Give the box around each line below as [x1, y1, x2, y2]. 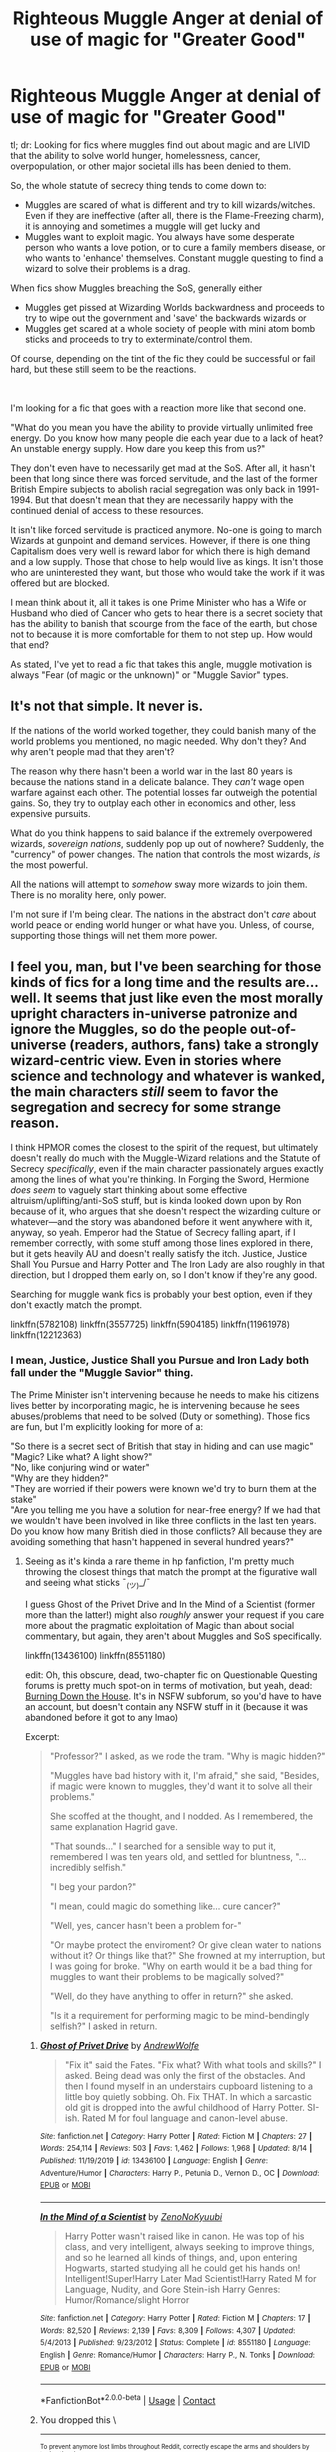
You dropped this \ [39, 2413, 117, 2426]
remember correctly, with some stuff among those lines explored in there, [10, 1237, 313, 1249]
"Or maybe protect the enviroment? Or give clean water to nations [49, 1938, 322, 1951]
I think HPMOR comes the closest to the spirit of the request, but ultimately [10, 1141, 319, 1153]
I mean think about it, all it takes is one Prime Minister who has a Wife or [10, 596, 307, 608]
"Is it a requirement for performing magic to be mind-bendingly [49, 2009, 310, 2021]
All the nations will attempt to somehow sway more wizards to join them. [10, 878, 308, 890]
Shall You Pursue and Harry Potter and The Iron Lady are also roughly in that [10, 1258, 325, 1270]
